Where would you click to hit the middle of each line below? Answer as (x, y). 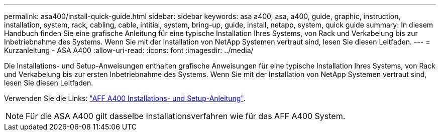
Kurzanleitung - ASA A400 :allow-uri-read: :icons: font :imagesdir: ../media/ (129, 50)
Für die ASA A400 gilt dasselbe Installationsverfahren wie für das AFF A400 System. (186, 116)
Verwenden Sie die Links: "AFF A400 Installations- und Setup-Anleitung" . (125, 98)
